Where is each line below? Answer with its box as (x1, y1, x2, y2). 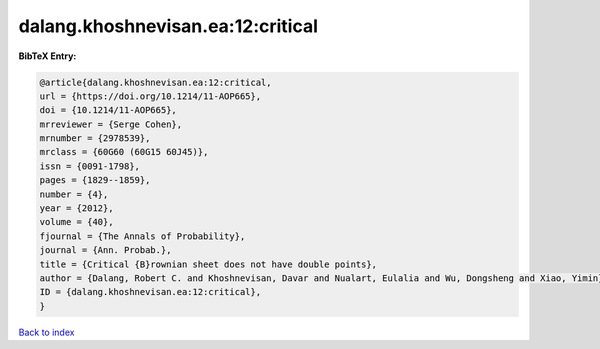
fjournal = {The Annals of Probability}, (39, 230, 246, 242)
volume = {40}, (39, 216, 114, 228)
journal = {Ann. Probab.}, (39, 245, 172, 256)
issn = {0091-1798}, (39, 160, 140, 172)
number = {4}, (39, 188, 109, 200)
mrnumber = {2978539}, (39, 133, 151, 144)
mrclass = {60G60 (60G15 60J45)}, (39, 146, 209, 158)
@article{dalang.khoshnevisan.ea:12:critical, (39, 76, 272, 88)
